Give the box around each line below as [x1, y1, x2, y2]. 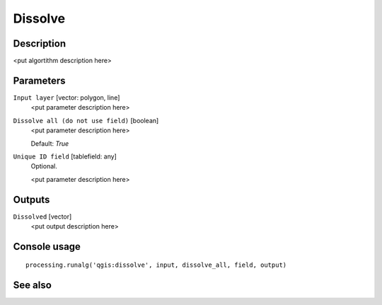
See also [13, 280, 52, 292]
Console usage [13, 241, 81, 253]
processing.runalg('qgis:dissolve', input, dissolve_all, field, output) [25, 261, 287, 269]
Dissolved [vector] [13, 212, 72, 221]
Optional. [30, 162, 58, 171]
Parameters [13, 74, 66, 86]
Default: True [30, 139, 69, 148]
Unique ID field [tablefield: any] [13, 152, 117, 161]
